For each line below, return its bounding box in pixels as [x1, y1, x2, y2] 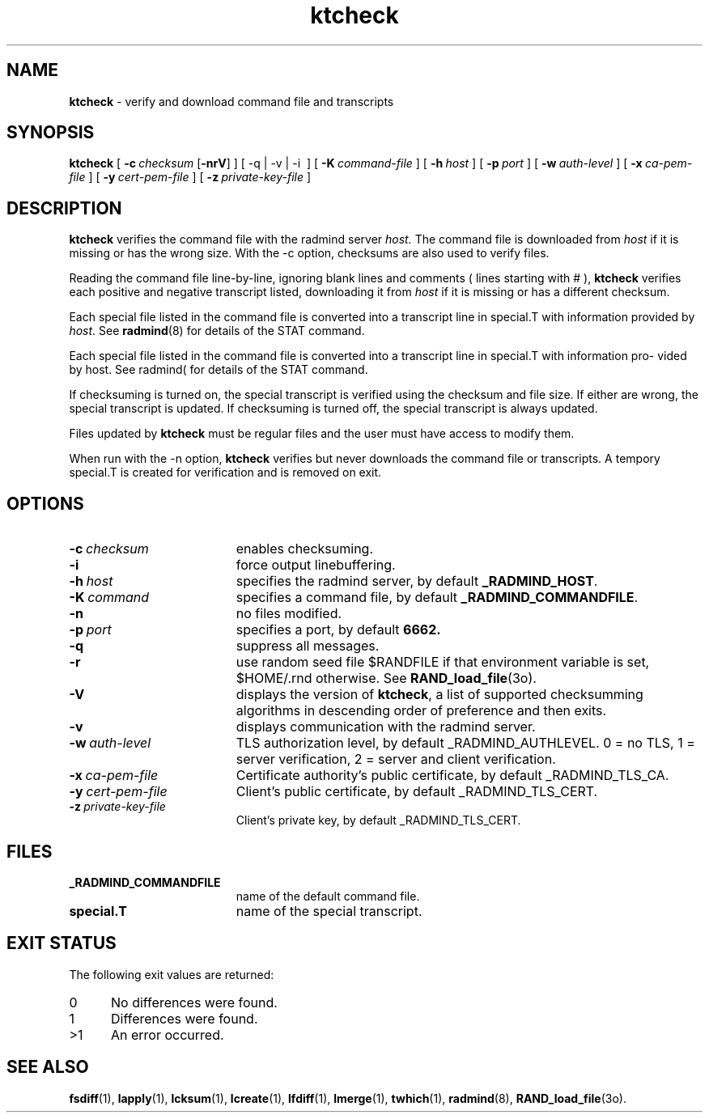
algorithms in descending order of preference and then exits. [236, 702, 607, 719]
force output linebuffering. [236, 557, 396, 574]
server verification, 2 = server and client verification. [236, 751, 556, 768]
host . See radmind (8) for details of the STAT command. [69, 324, 365, 338]
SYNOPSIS [6, 122, 95, 143]
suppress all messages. [236, 638, 380, 655]
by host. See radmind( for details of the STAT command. [69, 362, 368, 377]
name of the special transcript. [236, 902, 422, 919]
